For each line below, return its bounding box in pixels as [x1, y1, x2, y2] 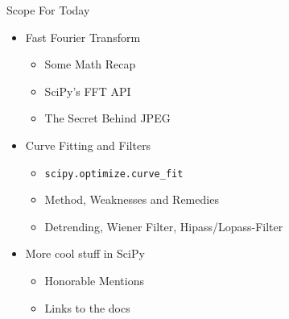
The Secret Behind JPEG [44, 110, 171, 126]
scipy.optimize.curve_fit [44, 168, 184, 180]
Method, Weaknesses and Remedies [44, 191, 219, 208]
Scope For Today [6, 2, 90, 18]
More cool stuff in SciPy [25, 245, 145, 262]
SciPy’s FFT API [44, 82, 131, 99]
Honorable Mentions [44, 272, 145, 288]
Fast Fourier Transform [25, 28, 141, 45]
